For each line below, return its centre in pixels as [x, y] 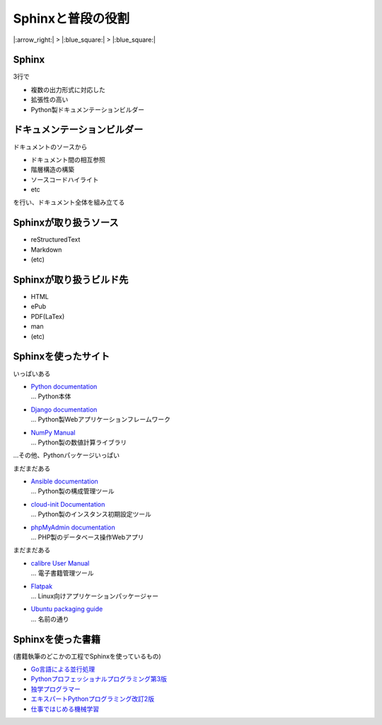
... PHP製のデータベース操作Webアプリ [87, 537]
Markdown [46, 249]
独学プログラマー [56, 689]
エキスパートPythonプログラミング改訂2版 [93, 699]
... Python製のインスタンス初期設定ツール [91, 515]
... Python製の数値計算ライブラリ [79, 442]
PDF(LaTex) [48, 316]
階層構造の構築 [52, 169]
